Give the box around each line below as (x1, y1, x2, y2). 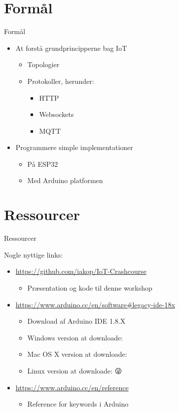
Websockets (39, 109, 74, 119)
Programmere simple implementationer (15, 142, 133, 152)
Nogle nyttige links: (4, 249, 63, 260)
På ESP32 (27, 158, 58, 169)
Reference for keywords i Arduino (27, 399, 129, 409)
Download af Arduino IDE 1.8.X (27, 316, 126, 326)
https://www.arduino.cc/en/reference (15, 382, 129, 392)
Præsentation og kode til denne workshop (27, 282, 152, 293)
